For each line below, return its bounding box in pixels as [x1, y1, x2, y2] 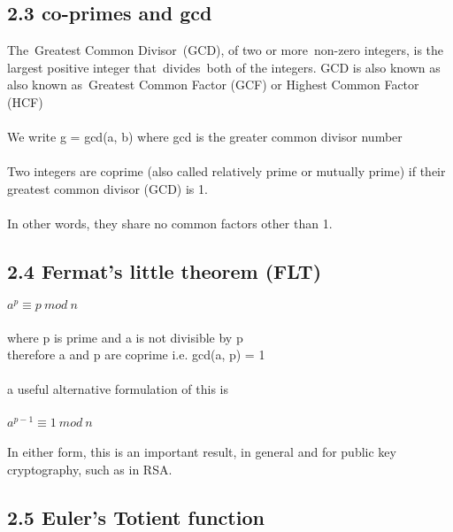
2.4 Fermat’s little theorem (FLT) [7, 258, 322, 285]
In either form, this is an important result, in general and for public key [7, 443, 396, 461]
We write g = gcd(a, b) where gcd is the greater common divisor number [7, 127, 403, 146]
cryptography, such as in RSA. [7, 459, 173, 478]
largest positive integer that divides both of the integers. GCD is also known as [7, 58, 441, 76]
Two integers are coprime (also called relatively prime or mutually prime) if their [7, 162, 446, 181]
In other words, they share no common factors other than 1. [7, 214, 333, 233]
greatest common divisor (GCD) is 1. [7, 179, 208, 197]
